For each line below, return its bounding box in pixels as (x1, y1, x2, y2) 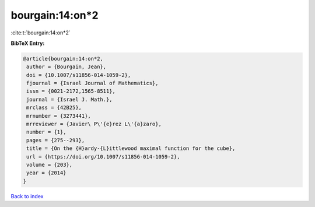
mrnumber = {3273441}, (26, 113, 92, 119)
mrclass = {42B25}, (26, 104, 82, 111)
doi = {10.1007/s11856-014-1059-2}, (26, 72, 131, 78)
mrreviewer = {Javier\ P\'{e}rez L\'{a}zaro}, (26, 121, 162, 128)
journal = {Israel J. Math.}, (26, 96, 113, 103)
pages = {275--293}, (26, 137, 85, 143)
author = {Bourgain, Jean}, (26, 64, 107, 70)
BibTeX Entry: (10, 40, 45, 47)
